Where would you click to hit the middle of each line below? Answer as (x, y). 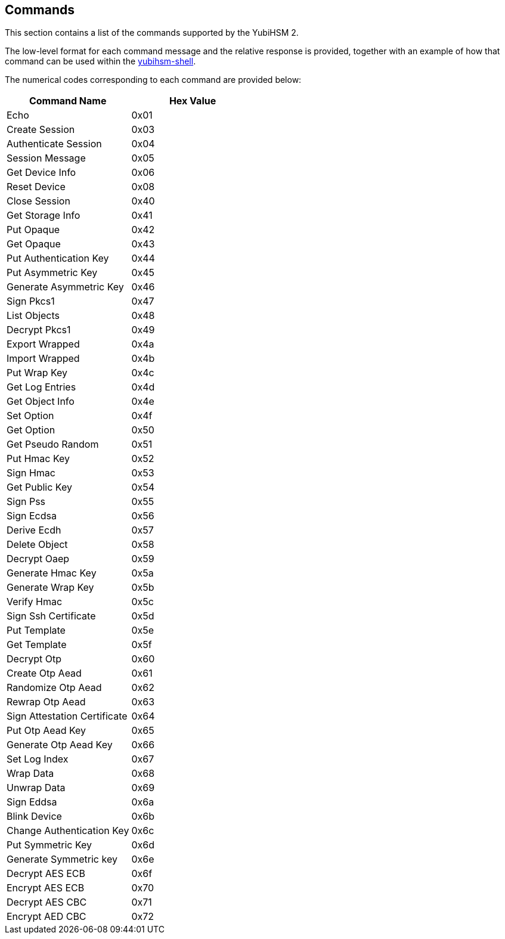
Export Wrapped (43, 344)
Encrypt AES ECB (46, 888)
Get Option (31, 430)
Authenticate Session (54, 144)
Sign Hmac (31, 473)
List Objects (33, 316)
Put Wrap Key (37, 373)
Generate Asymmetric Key (65, 287)
